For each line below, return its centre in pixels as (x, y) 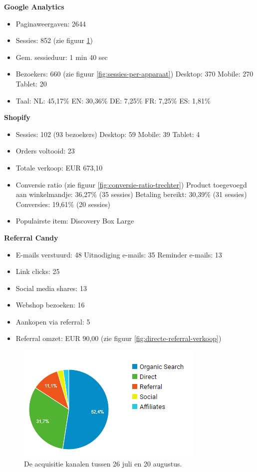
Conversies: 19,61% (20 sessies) (63, 204)
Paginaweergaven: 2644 (51, 23)
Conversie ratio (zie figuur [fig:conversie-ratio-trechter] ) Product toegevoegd (131, 184)
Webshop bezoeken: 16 (50, 305)
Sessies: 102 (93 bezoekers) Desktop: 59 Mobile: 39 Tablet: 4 (108, 134)
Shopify (17, 117)
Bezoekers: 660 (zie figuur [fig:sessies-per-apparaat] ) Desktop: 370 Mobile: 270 (134, 74)
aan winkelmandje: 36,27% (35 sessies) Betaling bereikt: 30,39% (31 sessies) (131, 194)
